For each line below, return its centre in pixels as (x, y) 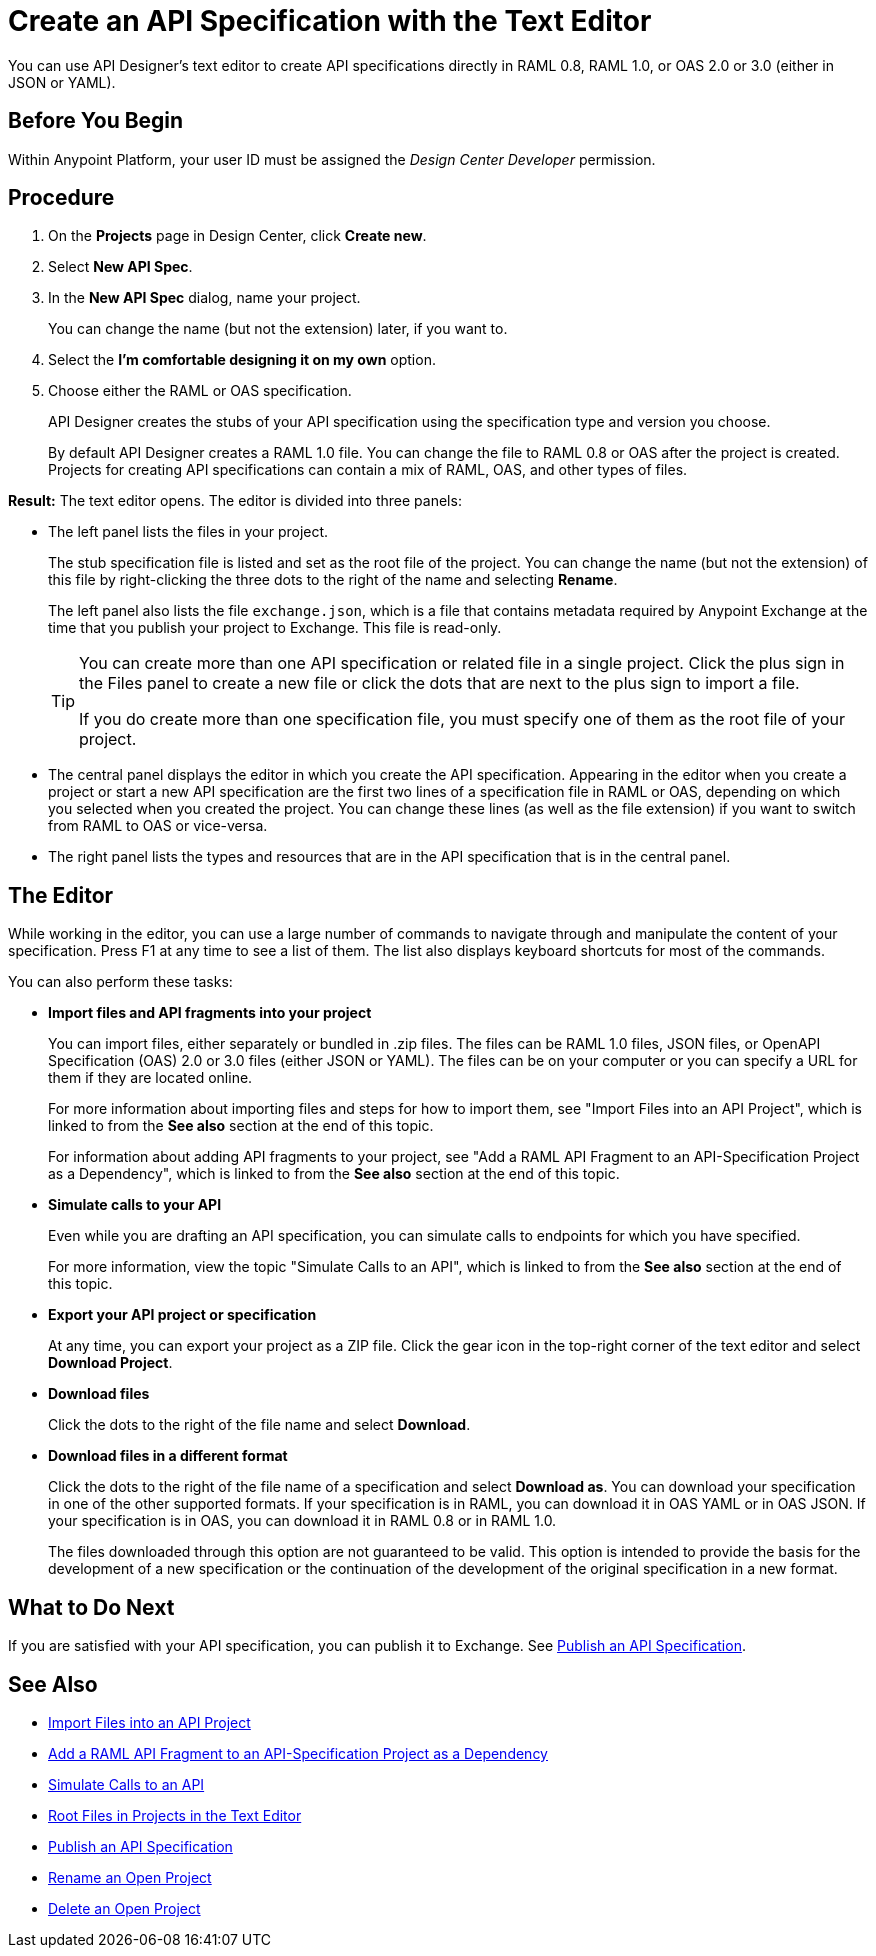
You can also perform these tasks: (120, 982)
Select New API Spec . (120, 267)
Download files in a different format (168, 1456)
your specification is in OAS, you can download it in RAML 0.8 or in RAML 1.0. (302, 1521)
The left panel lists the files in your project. (188, 532)
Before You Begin (96, 121)
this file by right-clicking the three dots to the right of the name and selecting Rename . (333, 580)
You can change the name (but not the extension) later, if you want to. (278, 329)
